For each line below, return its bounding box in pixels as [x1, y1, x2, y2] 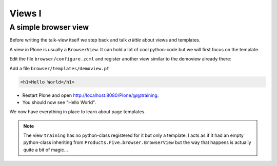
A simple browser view [9, 23, 89, 32]
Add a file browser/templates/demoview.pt [9, 65, 110, 71]
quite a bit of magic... [23, 147, 68, 153]
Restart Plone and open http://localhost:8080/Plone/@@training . [22, 92, 159, 98]
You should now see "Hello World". [22, 99, 96, 105]
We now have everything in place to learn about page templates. [9, 109, 146, 115]
